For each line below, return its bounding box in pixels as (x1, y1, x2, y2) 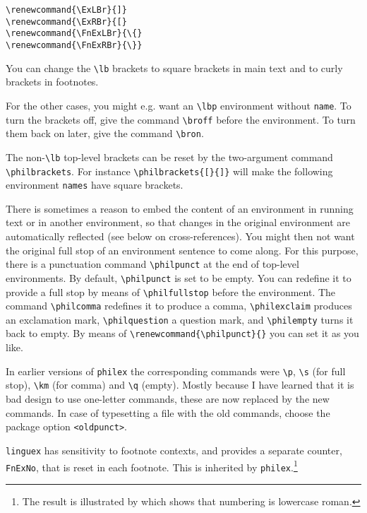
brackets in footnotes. (6, 74, 99, 89)
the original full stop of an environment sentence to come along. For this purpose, (6, 242, 359, 257)
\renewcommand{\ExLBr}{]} (6, 5, 127, 15)
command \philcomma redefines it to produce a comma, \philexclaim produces (6, 298, 352, 313)
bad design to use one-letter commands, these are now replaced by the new (6, 391, 330, 406)
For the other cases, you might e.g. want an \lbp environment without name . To (6, 98, 351, 112)
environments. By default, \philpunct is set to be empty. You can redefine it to (6, 270, 351, 285)
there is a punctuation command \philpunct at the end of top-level (6, 256, 299, 271)
